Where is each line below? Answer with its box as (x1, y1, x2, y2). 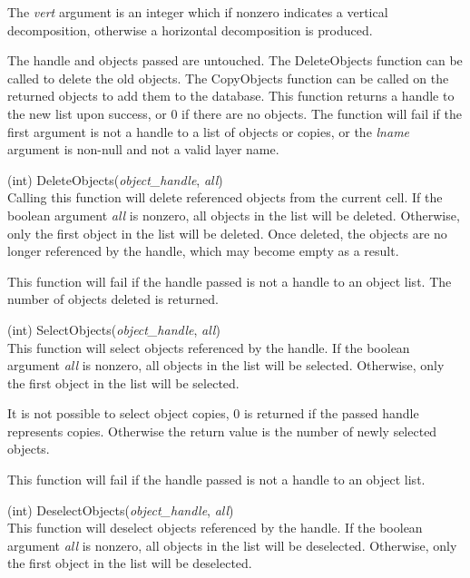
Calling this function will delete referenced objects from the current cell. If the (7, 188, 443, 207)
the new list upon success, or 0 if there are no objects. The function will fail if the (7, 103, 462, 122)
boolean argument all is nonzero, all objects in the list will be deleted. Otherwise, (7, 205, 460, 224)
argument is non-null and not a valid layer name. (7, 140, 279, 159)
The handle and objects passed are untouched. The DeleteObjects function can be (7, 51, 463, 70)
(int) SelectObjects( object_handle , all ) (7, 319, 220, 338)
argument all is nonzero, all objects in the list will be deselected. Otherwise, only (7, 535, 457, 554)
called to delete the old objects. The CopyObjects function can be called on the (7, 68, 449, 87)
